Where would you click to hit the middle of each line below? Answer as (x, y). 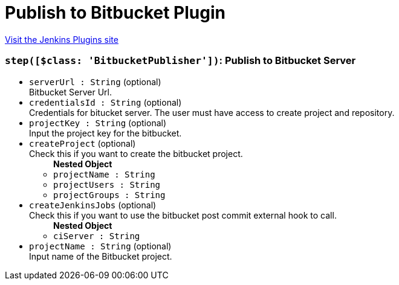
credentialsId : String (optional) (105, 102)
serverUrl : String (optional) (95, 82)
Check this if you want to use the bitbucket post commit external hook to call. (183, 215)
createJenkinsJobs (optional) (93, 205)
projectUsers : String (107, 184)
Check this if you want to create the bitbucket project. (136, 153)
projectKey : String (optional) (98, 123)
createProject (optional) (83, 143)
